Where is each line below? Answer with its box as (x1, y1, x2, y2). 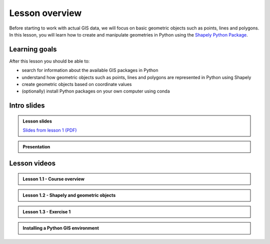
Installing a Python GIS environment (22, 225, 99, 231)
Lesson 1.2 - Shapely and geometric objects (22, 192, 116, 198)
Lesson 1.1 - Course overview (22, 176, 85, 182)
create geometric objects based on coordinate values (21, 81, 132, 87)
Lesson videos (9, 159, 56, 167)
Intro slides (9, 101, 45, 110)
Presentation (22, 143, 50, 149)
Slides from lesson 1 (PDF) (22, 127, 77, 133)
